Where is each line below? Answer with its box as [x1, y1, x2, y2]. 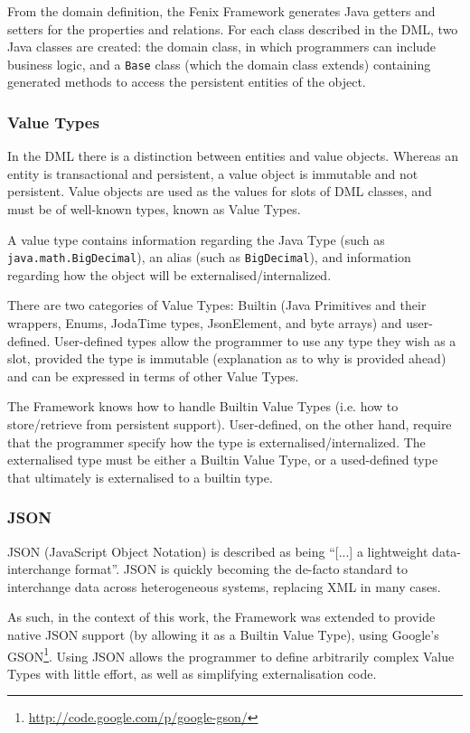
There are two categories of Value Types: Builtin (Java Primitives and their [7, 296, 427, 315]
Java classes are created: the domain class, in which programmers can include [7, 37, 437, 56]
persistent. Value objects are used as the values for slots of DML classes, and [7, 182, 432, 201]
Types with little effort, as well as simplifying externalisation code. [7, 663, 377, 682]
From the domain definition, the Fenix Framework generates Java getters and [7, 2, 436, 20]
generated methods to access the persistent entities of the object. [7, 72, 366, 91]
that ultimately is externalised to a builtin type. [7, 467, 273, 486]
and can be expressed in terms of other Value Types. [7, 366, 299, 385]
